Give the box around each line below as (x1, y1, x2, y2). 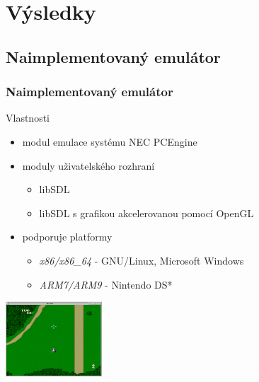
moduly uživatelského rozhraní (22, 158, 155, 173)
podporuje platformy (22, 229, 113, 244)
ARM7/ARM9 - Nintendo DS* (39, 277, 173, 291)
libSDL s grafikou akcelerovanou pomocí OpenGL (39, 205, 254, 220)
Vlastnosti (6, 110, 50, 125)
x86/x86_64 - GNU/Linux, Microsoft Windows (39, 253, 244, 267)
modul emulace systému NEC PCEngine (22, 134, 197, 149)
